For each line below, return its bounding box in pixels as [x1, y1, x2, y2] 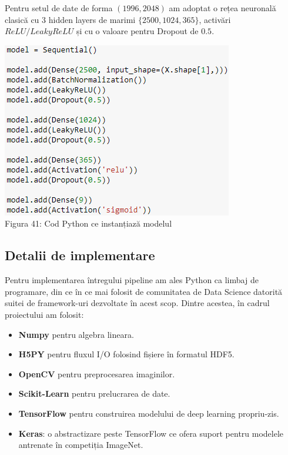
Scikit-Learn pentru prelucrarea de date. [18, 387, 170, 400]
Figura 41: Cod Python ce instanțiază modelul [5, 217, 172, 230]
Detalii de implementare [5, 246, 155, 264]
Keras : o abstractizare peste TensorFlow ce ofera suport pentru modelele [18, 427, 284, 439]
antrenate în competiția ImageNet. [18, 439, 143, 451]
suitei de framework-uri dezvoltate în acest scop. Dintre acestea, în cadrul [5, 297, 270, 309]
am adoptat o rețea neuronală [169, 2, 276, 14]
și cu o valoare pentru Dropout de [76, 25, 199, 37]
